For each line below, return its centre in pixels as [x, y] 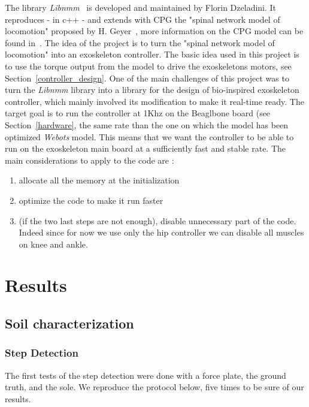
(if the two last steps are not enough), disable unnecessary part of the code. [157, 220]
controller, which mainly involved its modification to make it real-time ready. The [154, 101]
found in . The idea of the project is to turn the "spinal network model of [140, 42]
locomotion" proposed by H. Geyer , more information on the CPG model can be [154, 31]
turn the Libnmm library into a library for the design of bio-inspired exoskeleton [152, 90]
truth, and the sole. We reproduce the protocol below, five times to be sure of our [154, 387]
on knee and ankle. [53, 244]
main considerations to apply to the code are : [90, 160]
